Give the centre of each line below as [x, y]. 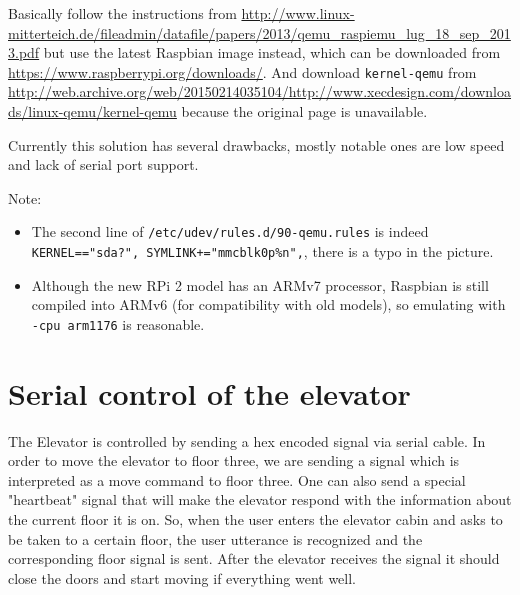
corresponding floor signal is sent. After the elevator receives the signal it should [254, 558]
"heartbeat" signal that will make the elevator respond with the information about [260, 499]
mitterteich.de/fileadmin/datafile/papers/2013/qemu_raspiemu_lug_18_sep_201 [259, 32]
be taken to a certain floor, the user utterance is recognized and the [215, 538]
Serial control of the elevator [209, 392]
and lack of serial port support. [103, 164]
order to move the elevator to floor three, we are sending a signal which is [234, 460]
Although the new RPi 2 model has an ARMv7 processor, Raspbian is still [260, 284]
